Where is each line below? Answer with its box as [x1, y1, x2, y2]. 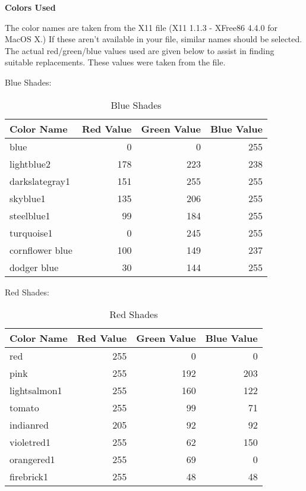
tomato [10, 401, 39, 415]
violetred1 [10, 435, 51, 449]
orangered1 [10, 452, 55, 467]
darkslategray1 [10, 174, 70, 188]
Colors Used [5, 1, 56, 13]
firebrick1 [10, 470, 48, 484]
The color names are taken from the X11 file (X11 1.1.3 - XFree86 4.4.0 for [5, 21, 277, 33]
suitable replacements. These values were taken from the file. [5, 56, 226, 68]
